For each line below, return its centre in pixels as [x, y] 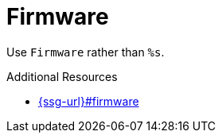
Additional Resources [62, 76]
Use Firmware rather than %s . [86, 52]
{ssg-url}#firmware [89, 101]
